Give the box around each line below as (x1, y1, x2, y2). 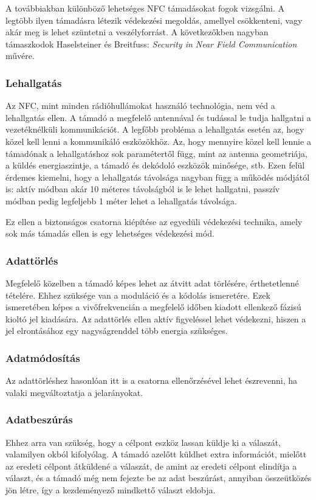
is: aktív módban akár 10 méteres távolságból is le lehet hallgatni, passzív (5, 182, 280, 195)
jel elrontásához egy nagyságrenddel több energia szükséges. (5, 324, 228, 337)
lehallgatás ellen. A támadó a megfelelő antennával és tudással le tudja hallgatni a (5, 111, 311, 123)
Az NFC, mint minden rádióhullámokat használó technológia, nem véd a (5, 99, 275, 112)
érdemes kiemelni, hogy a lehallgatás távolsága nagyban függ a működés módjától (5, 170, 310, 183)
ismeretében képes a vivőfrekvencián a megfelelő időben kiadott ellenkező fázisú (5, 300, 301, 313)
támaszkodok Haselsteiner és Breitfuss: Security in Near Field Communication (5, 37, 297, 50)
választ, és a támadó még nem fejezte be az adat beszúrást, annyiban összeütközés (5, 471, 312, 484)
